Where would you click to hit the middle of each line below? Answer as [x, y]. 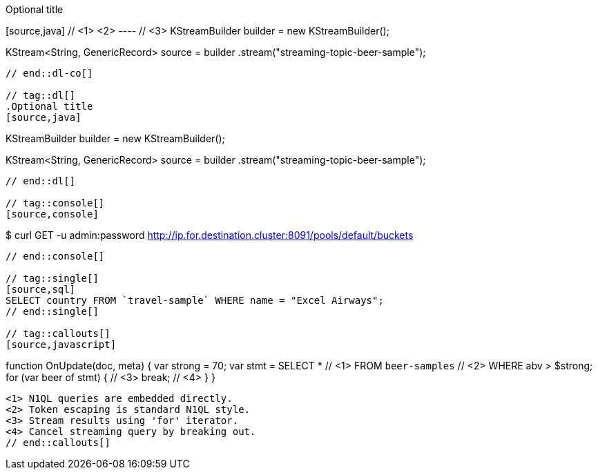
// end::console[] [55, 256]
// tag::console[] [55, 203]
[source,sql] [41, 289]
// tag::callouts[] [58, 333]
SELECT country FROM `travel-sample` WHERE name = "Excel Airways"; [195, 300]
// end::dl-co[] [49, 73]
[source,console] [52, 214]
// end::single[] [52, 311]
